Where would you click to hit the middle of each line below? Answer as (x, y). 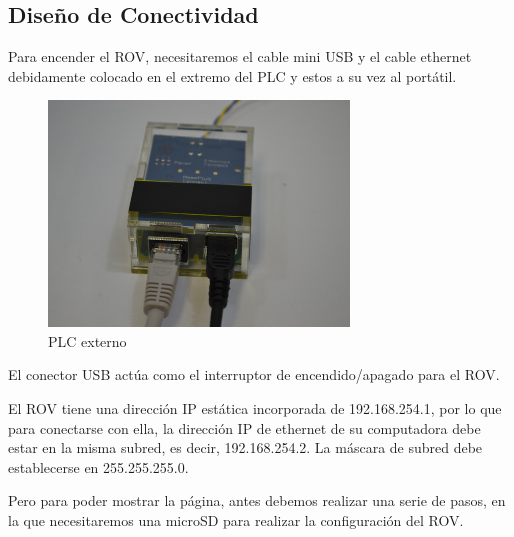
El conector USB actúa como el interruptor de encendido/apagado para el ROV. (254, 374)
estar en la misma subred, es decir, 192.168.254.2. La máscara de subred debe (245, 447)
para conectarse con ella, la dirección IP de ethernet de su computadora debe (244, 427)
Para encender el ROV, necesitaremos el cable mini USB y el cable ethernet (240, 56)
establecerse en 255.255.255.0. (98, 466)
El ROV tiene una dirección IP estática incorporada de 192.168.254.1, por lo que (255, 407)
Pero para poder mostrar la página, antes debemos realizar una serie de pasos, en (257, 500)
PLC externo (87, 340)
